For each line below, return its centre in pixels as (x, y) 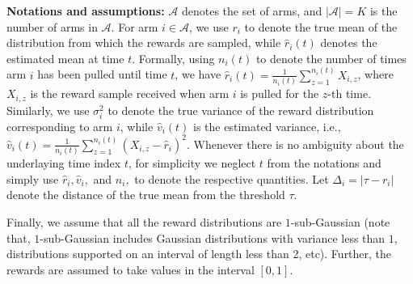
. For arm (135, 26)
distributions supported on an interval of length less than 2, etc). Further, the (199, 254)
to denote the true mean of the (321, 26)
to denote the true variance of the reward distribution (241, 110)
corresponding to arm (60, 126)
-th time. (350, 93)
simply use (33, 178)
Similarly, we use (48, 110)
